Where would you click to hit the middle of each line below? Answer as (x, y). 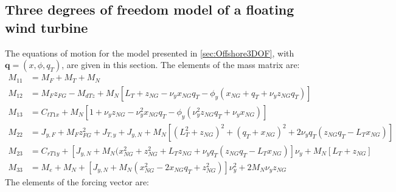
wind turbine (47, 27)
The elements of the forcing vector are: (77, 181)
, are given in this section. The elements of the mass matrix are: (181, 65)
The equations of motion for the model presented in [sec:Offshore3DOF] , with (150, 53)
